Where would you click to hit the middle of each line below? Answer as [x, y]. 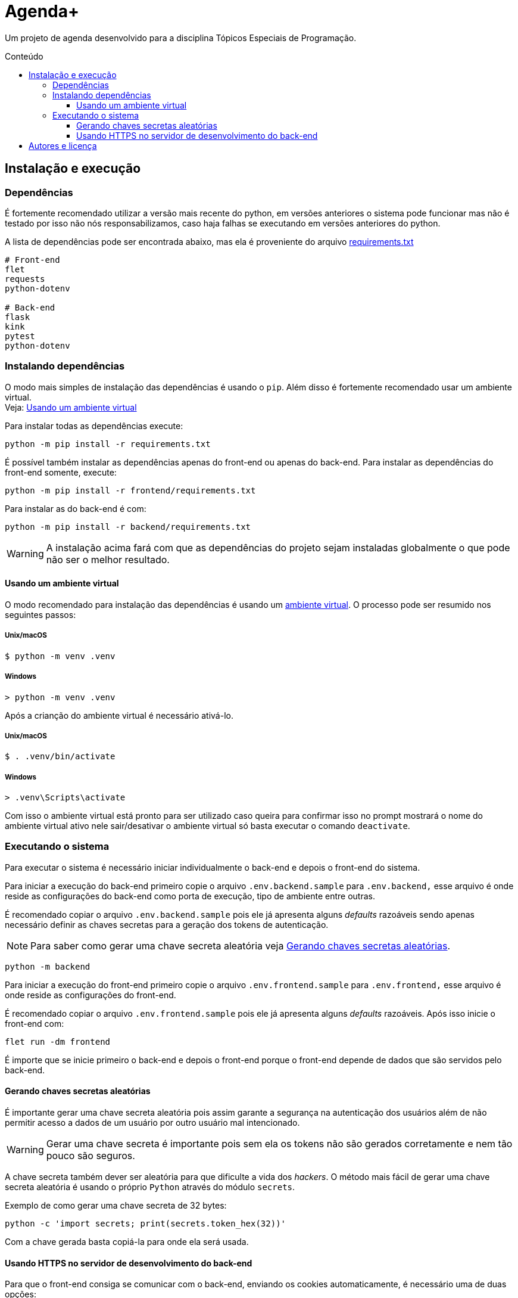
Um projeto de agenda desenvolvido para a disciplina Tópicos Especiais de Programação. [181, 38]
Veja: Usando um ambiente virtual [71, 407]
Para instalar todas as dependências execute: [94, 426]
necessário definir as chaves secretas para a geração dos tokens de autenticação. [167, 924]
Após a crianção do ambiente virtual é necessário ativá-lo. [119, 715]
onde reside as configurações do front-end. [91, 995]
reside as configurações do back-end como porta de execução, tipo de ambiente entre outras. [190, 896]
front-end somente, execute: [61, 472]
